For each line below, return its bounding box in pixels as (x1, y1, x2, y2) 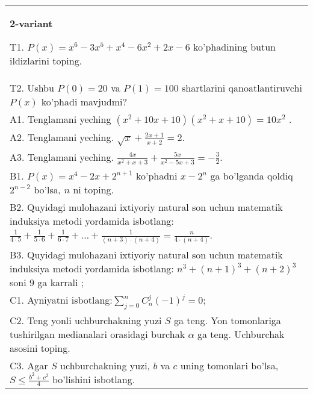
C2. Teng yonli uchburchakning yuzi (10, 313, 162, 327)
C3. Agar (10, 358, 48, 372)
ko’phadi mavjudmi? (41, 95, 128, 108)
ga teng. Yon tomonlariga (173, 313, 281, 327)
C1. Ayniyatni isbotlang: (10, 292, 113, 307)
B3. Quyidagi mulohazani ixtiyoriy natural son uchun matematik (10, 247, 283, 261)
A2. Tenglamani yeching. (10, 130, 114, 144)
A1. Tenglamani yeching (10, 112, 111, 126)
